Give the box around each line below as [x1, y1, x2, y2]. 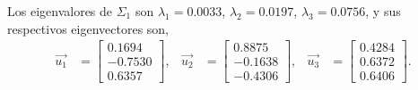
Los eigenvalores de [7, 2, 113, 20]
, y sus [365, 2, 401, 20]
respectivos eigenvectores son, [7, 19, 170, 37]
